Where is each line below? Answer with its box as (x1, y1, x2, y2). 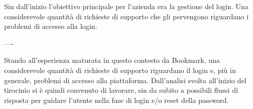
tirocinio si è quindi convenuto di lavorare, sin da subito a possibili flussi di (4, 85, 238, 95)
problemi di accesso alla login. (4, 21, 97, 31)
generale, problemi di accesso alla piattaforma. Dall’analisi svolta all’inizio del (4, 75, 246, 85)
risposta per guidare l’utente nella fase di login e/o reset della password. (4, 94, 229, 105)
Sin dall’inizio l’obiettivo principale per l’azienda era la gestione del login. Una (4, 1, 249, 11)
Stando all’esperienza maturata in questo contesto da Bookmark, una (4, 55, 220, 65)
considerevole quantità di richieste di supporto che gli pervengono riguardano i (4, 11, 249, 21)
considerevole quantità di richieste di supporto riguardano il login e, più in (4, 64, 236, 75)
